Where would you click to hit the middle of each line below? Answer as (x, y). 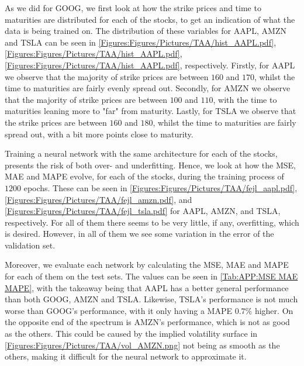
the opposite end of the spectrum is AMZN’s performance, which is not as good (147, 322)
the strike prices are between (56, 122)
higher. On (274, 310)
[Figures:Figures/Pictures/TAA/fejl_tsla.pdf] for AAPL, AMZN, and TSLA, (143, 211)
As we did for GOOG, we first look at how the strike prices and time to (133, 8)
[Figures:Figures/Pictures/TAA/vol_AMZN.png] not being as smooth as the (142, 345)
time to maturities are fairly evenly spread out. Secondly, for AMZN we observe (148, 88)
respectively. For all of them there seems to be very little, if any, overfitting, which (152, 222)
